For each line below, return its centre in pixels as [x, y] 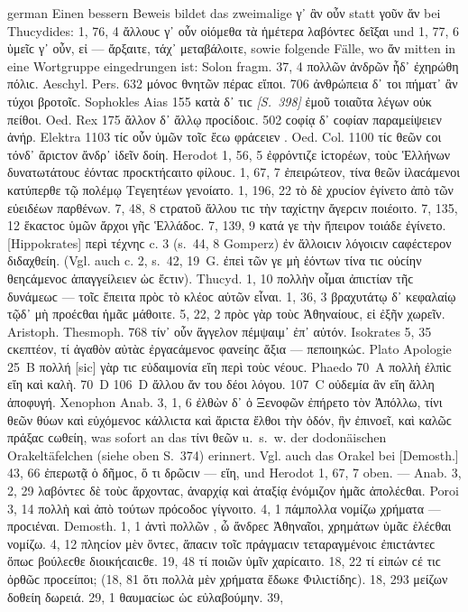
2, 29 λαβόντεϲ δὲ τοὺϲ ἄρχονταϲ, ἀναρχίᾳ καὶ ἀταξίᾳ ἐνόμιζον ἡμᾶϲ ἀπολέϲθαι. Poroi [233, 491]
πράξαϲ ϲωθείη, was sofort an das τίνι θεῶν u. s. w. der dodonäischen [197, 437]
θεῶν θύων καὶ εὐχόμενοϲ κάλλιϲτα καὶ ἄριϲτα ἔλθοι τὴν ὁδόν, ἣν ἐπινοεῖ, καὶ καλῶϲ [229, 419]
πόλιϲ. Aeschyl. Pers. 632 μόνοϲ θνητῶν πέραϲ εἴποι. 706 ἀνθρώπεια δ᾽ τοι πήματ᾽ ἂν [233, 83]
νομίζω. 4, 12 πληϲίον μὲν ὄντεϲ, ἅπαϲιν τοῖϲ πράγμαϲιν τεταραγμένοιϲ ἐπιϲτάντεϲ [221, 543]
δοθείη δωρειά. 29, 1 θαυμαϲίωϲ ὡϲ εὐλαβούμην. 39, [146, 596]
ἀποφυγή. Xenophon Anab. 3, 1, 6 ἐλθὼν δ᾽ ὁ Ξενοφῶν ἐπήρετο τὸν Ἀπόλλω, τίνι [225, 402]
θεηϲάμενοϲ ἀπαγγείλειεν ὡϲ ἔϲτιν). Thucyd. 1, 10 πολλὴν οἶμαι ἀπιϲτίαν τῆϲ [211, 278]
